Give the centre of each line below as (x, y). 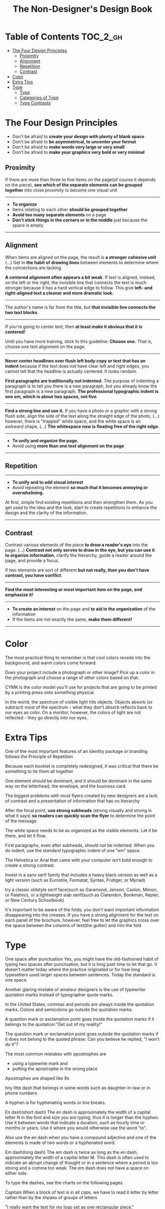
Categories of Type (39, 98)
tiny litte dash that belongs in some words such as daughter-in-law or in (78, 1088)
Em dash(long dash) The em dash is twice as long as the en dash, (72, 1152)
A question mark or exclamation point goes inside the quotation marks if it (80, 1019)
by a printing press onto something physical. (50, 693)
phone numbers (21, 1093)
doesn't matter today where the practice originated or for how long (73, 969)
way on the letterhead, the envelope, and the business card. (66, 786)
